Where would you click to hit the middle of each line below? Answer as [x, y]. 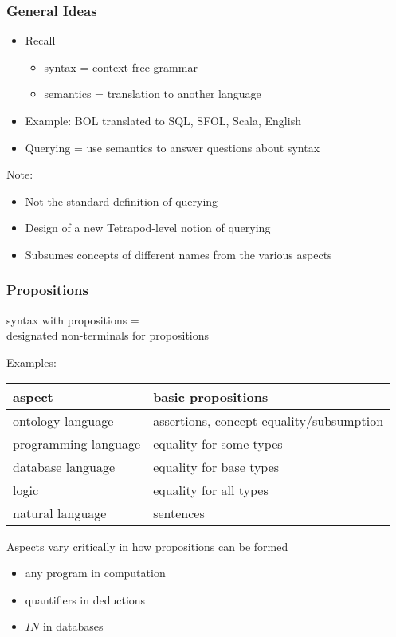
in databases [73, 626]
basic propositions [211, 396]
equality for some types [218, 443]
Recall [40, 40]
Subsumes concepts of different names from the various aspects [178, 254]
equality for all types [211, 490]
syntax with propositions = [73, 319]
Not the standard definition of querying [122, 201]
